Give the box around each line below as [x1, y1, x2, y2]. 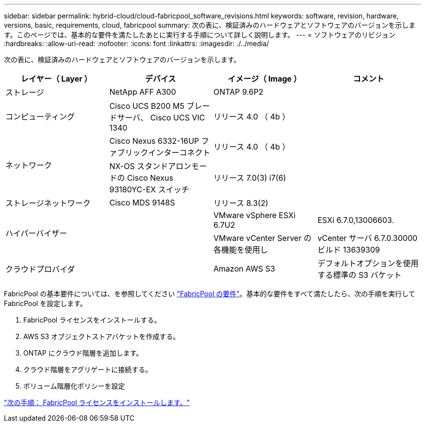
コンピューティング [5, 112, 75, 121]
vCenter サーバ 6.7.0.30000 [317, 233, 418, 243]
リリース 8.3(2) [213, 198, 268, 208]
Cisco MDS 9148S [109, 198, 175, 207]
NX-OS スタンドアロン [109, 161, 192, 171]
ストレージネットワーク [5, 198, 91, 208]
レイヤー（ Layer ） [20, 74, 92, 84]
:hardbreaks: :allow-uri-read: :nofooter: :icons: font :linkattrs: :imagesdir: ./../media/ [4, 39, 269, 48]
